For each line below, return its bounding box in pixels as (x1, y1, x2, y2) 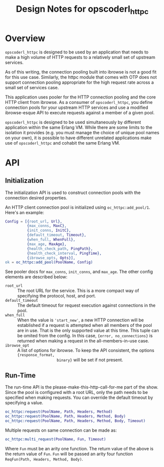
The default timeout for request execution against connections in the (17, 302, 156, 308)
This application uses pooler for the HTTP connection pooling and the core (5, 94, 156, 100)
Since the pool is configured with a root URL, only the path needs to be (5, 390, 148, 395)
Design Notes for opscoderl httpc (16, 3, 149, 16)
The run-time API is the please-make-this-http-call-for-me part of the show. (5, 384, 158, 390)
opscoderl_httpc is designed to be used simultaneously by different (5, 119, 141, 125)
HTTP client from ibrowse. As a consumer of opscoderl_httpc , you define (5, 99, 153, 105)
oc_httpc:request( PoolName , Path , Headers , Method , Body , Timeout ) (5, 418, 146, 423)
